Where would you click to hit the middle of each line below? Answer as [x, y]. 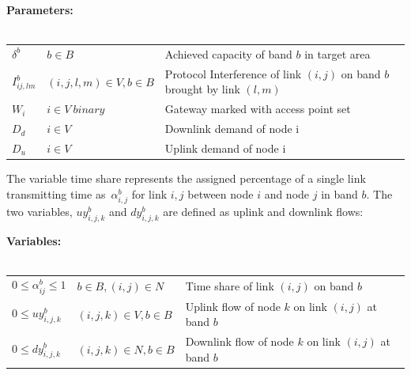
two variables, [40, 211]
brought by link [202, 89]
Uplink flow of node [233, 306]
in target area [337, 53]
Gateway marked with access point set [258, 109]
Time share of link [230, 285]
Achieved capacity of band [228, 53]
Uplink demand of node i [225, 148]
